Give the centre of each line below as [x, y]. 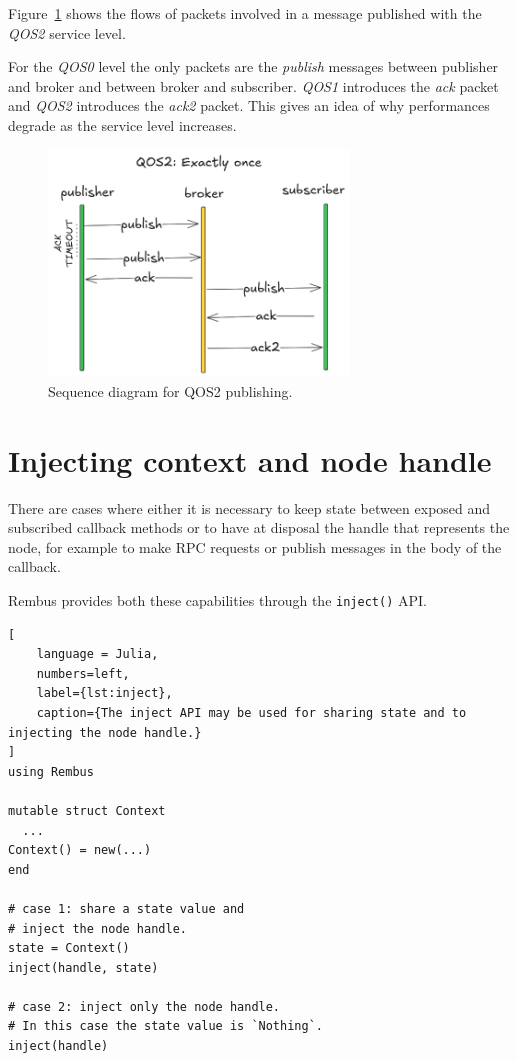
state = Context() [69, 948]
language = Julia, [97, 654]
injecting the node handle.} [105, 732]
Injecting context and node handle [250, 459]
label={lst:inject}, [104, 693]
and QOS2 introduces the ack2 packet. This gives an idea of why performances [249, 105]
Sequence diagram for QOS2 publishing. [170, 390]
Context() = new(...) [80, 850]
